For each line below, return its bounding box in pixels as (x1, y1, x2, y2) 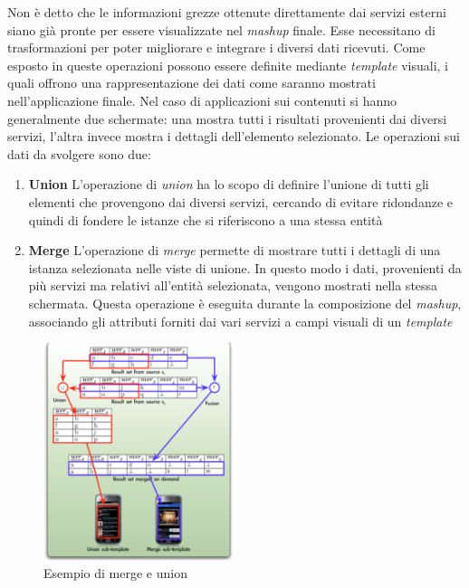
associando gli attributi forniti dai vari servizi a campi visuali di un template (28, 311, 453, 330)
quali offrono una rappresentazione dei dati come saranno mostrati (7, 73, 376, 92)
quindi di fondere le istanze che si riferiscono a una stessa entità (28, 210, 383, 229)
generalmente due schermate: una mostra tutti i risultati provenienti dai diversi (7, 109, 447, 128)
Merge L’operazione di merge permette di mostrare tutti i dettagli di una (28, 241, 441, 260)
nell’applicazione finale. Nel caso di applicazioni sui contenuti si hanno (7, 90, 397, 109)
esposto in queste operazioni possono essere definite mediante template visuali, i (7, 55, 448, 74)
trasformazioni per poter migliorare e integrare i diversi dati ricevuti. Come (7, 38, 426, 57)
